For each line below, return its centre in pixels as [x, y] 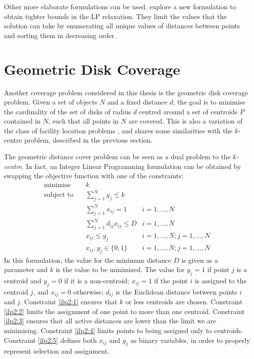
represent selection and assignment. [57, 351]
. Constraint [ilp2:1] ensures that [69, 302]
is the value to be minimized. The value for [120, 269]
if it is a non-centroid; [97, 280]
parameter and [26, 269]
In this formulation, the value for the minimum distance [88, 260]
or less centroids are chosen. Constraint [184, 302]
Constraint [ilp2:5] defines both [51, 340]
